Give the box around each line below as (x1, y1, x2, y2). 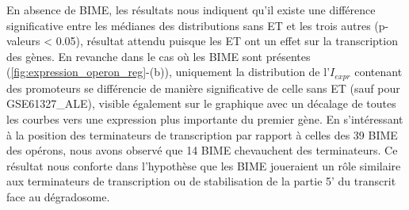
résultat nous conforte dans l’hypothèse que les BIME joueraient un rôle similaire (6, 157, 401, 174)
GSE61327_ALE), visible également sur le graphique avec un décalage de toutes (6, 95, 396, 112)
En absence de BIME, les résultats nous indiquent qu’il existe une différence (6, 2, 376, 17)
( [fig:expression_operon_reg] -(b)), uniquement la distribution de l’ (6, 63, 331, 80)
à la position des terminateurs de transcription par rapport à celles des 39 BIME (6, 126, 398, 143)
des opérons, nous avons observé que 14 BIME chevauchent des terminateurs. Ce (6, 142, 398, 158)
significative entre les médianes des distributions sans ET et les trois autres (6, 17, 371, 33)
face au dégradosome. (6, 188, 110, 204)
